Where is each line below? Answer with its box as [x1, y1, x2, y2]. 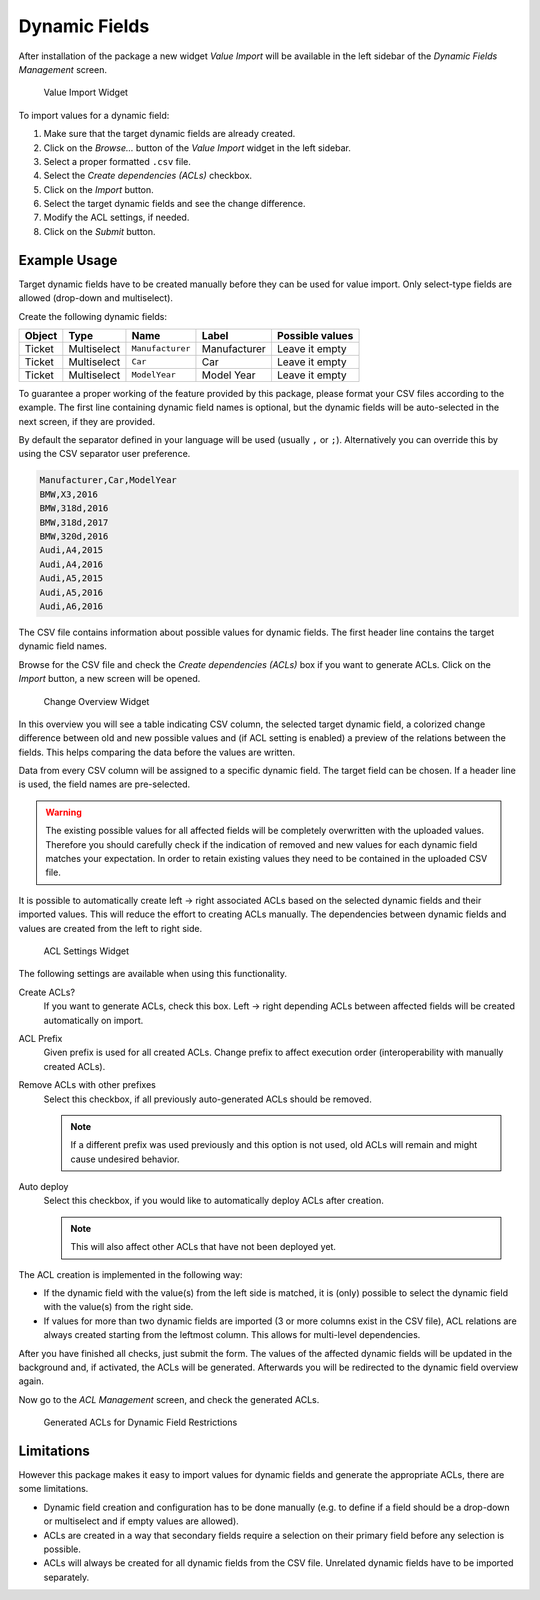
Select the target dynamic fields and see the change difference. [43, 198, 306, 210]
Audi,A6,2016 [39, 600, 104, 612]
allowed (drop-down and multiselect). [18, 292, 174, 304]
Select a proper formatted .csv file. [43, 155, 192, 167]
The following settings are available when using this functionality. [18, 968, 288, 980]
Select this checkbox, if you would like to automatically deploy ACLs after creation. [43, 1195, 384, 1207]
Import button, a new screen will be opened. [18, 673, 201, 685]
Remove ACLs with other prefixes [18, 1079, 157, 1091]
